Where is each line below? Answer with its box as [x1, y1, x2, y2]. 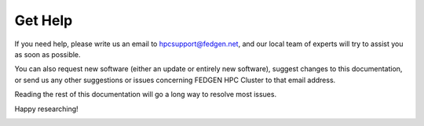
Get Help [14, 12, 73, 29]
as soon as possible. [14, 49, 82, 59]
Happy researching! [14, 104, 79, 113]
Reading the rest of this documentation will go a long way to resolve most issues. [14, 90, 277, 99]
